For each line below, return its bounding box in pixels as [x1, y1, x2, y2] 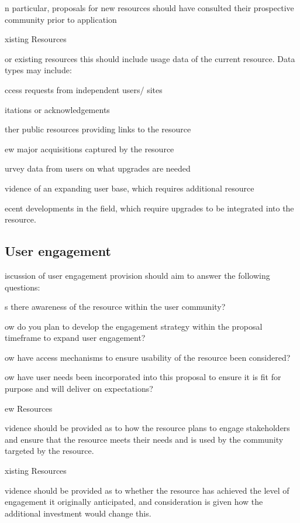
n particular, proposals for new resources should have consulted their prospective [5, 2, 294, 13]
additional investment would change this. [5, 507, 151, 519]
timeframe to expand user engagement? [5, 331, 146, 344]
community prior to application [5, 13, 117, 25]
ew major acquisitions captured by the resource [5, 142, 174, 155]
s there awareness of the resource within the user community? [5, 300, 226, 313]
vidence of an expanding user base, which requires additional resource [5, 182, 254, 194]
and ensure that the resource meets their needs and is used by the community [5, 433, 284, 445]
